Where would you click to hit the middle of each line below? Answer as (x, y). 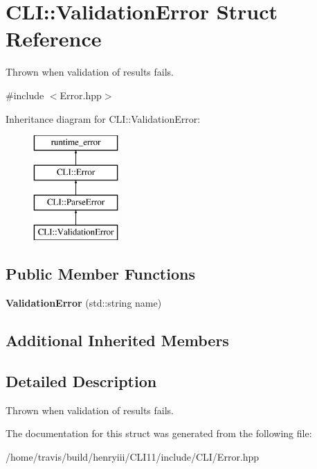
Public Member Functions (100, 274)
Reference (54, 39)
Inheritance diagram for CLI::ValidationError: (103, 118)
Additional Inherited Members (117, 340)
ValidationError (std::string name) (84, 303)
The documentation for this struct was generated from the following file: (159, 433)
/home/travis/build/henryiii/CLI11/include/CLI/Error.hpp (133, 456)
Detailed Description (81, 381)
